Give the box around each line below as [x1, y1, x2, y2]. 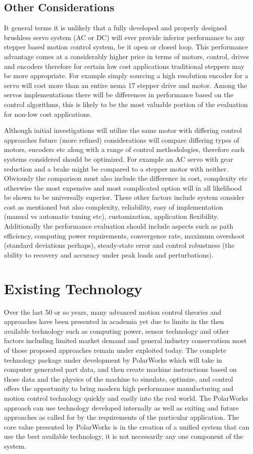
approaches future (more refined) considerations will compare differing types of [4, 134, 239, 145]
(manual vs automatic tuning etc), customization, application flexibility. [4, 211, 219, 221]
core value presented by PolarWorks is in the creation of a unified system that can [4, 421, 250, 432]
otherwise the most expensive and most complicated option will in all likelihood [4, 182, 242, 193]
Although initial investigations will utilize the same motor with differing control [4, 125, 242, 135]
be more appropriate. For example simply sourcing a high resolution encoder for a [4, 70, 249, 81]
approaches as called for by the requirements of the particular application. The [4, 412, 239, 422]
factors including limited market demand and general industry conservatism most [4, 335, 247, 346]
